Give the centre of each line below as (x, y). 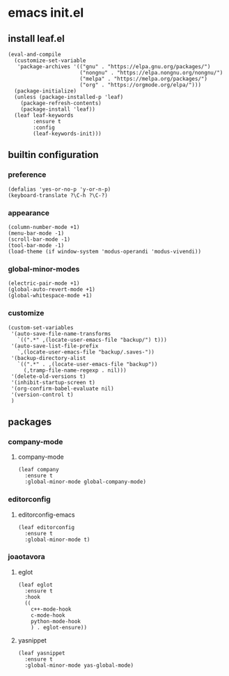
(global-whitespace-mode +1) (50, 296)
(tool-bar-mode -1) (36, 245)
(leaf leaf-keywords (44, 116)
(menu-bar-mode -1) (36, 233)
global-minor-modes (44, 269)
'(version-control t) (42, 395)
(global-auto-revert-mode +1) (52, 290)
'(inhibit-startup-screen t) (53, 382)
